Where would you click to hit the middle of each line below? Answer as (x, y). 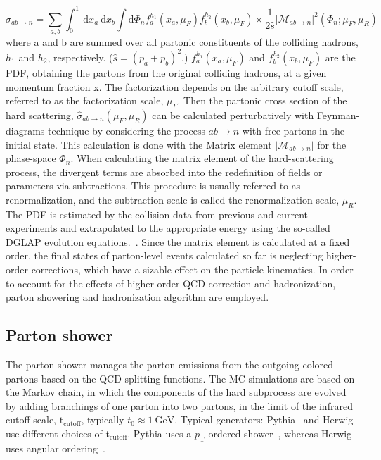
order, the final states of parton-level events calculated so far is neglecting (164, 255)
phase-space (31, 158)
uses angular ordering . (56, 448)
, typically (103, 419)
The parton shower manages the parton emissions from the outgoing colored (170, 365)
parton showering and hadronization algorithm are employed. (137, 297)
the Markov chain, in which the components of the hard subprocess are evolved (176, 392)
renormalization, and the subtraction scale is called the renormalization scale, (173, 199)
